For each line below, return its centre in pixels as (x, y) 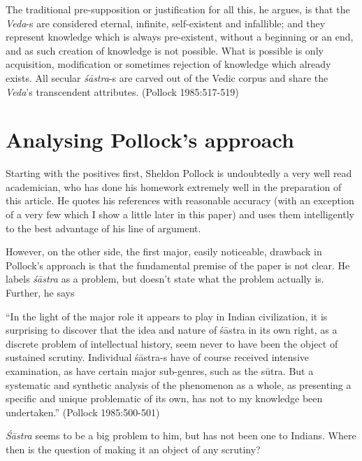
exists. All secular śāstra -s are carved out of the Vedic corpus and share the (167, 77)
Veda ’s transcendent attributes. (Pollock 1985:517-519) (122, 91)
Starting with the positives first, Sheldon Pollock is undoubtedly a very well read (179, 173)
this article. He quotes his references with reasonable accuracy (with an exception (180, 200)
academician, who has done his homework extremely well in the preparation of (174, 186)
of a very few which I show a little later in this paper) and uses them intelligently (180, 214)
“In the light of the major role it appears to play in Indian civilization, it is (167, 316)
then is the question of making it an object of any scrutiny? (133, 449)
